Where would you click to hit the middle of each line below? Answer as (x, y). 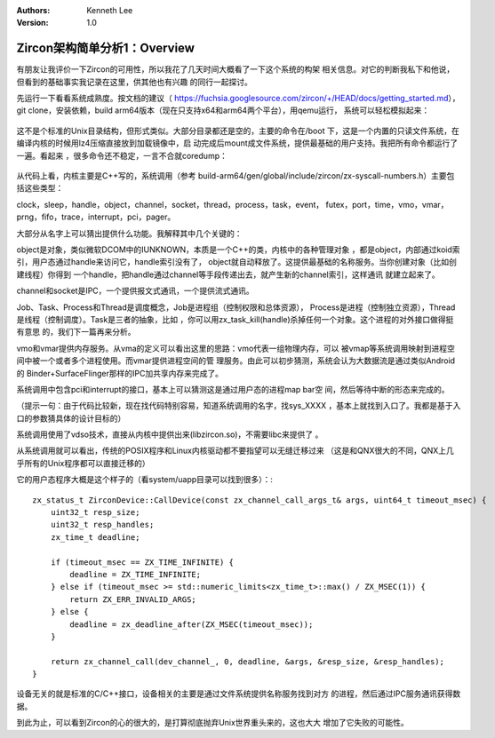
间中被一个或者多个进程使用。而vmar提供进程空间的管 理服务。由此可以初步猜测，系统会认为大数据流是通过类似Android (236, 361)
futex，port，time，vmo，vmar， (387, 204)
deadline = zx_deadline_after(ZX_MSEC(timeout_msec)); (192, 624)
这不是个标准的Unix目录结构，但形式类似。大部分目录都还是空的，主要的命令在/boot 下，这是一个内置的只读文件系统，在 (238, 131)
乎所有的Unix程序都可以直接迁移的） (83, 463)
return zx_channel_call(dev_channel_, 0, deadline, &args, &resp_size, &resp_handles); (247, 661)
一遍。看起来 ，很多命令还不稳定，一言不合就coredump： (122, 155)
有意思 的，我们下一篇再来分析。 (76, 332)
